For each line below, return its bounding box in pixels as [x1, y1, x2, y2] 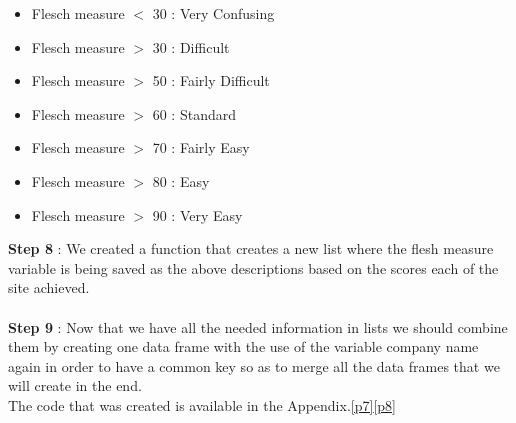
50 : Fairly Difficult [152, 70, 270, 91]
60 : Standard [152, 103, 236, 124]
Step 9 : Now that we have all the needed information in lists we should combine [8, 316, 508, 337]
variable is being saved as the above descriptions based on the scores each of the [8, 257, 499, 278]
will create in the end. [8, 375, 142, 396]
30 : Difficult [152, 36, 230, 57]
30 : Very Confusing [152, 3, 275, 23]
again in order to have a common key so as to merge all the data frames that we [8, 355, 500, 376]
